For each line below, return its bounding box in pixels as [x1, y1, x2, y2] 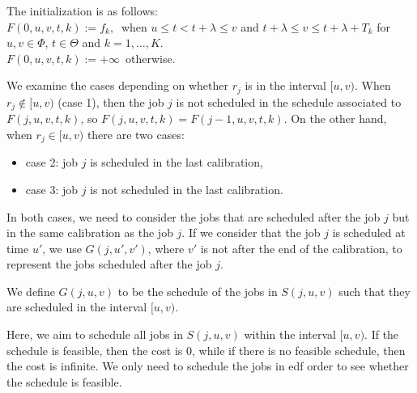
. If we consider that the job [181, 224, 321, 241]
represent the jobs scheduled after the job [6, 256, 212, 273]
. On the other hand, [283, 110, 387, 127]
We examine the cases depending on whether [6, 77, 228, 94]
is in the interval [245, 77, 326, 94]
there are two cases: [87, 125, 185, 142]
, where [147, 239, 185, 256]
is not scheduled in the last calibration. [90, 180, 283, 197]
